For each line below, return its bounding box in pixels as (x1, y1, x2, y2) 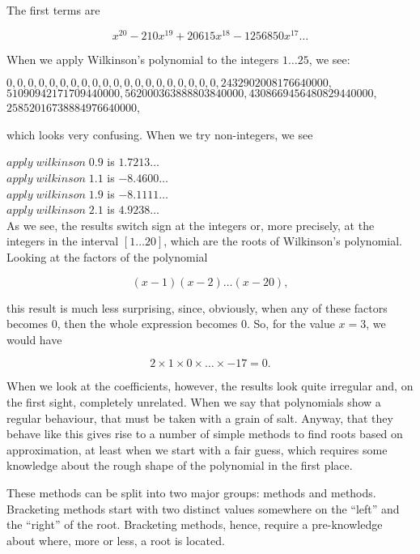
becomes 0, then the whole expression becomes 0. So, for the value (6, 315, 335, 332)
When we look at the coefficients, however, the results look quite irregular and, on (6, 377, 414, 394)
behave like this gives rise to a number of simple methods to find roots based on (6, 425, 403, 442)
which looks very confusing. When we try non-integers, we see (6, 126, 313, 143)
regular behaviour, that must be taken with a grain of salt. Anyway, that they (6, 409, 393, 426)
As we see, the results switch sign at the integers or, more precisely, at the (6, 216, 375, 233)
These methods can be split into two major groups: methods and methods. (6, 484, 376, 501)
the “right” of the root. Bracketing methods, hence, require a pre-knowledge (6, 516, 383, 533)
